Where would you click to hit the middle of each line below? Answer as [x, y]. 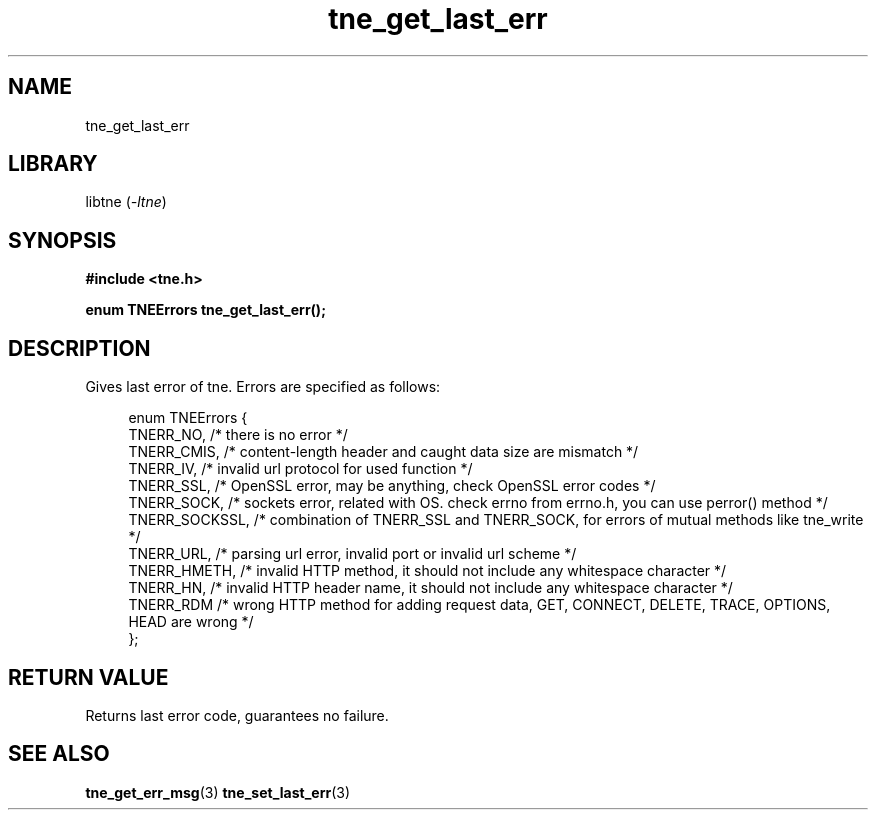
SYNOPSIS [62, 240]
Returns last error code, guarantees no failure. [237, 715]
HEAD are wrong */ [191, 622]
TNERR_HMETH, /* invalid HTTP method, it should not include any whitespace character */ [427, 571]
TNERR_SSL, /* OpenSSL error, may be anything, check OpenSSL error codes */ [392, 486]
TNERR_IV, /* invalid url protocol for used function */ [300, 469]
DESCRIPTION [79, 348]
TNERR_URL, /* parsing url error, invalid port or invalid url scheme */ [352, 554]
